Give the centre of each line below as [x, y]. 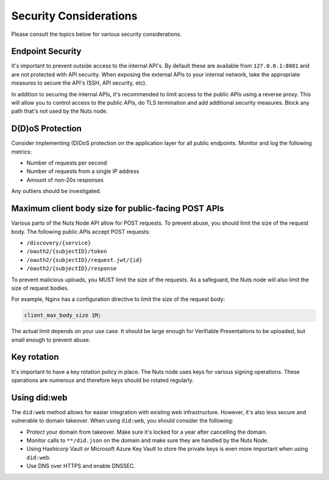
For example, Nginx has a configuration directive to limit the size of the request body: [118, 299]
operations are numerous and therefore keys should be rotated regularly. [103, 380]
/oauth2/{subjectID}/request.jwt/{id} [84, 260]
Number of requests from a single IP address [83, 171]
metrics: [22, 152]
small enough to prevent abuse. [51, 340]
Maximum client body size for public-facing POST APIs [118, 209]
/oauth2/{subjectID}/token [67, 252]
